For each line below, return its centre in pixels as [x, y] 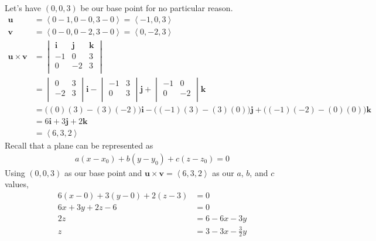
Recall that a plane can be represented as [79, 145]
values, [17, 184]
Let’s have [23, 8]
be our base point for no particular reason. [157, 8]
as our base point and [103, 172]
